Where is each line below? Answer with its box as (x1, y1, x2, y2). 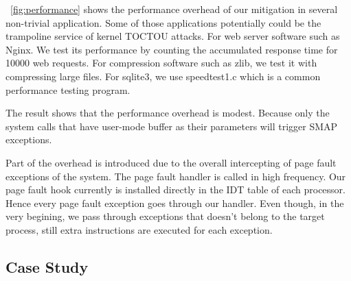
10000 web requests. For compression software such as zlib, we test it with (5, 56, 317, 70)
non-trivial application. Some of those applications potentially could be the (5, 15, 321, 29)
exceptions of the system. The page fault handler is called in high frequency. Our (5, 169, 346, 183)
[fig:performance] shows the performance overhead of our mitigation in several (10, 2, 338, 16)
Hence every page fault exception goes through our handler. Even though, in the (5, 195, 344, 210)
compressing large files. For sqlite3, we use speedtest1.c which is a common (5, 69, 321, 83)
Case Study (5, 256, 89, 277)
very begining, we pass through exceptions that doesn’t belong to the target (5, 209, 325, 223)
